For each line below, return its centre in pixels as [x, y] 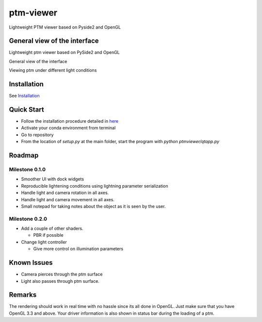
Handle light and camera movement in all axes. [68, 199]
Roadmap [24, 155]
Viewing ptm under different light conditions [53, 70]
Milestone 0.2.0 [28, 219]
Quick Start [26, 109]
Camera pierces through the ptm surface [62, 274]
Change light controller [44, 242]
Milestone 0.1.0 [27, 169]
